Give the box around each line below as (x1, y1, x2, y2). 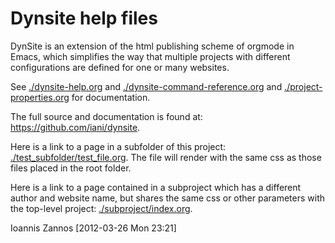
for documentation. (71, 91, 151, 103)
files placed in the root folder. (10, 162, 132, 174)
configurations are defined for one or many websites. (10, 61, 230, 73)
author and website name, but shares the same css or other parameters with (10, 192, 326, 204)
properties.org (10, 91, 70, 103)
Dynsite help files (10, 7, 158, 30)
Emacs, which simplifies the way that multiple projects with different (10, 50, 291, 62)
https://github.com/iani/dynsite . (10, 121, 141, 133)
